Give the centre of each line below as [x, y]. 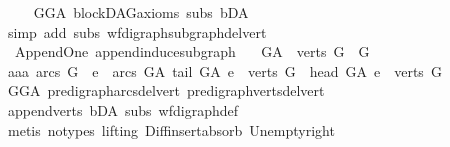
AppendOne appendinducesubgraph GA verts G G [192, 51]
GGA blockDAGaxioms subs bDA [141, 12]
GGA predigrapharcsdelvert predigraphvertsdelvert [166, 90]
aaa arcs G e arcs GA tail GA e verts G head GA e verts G [224, 70]
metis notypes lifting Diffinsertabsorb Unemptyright [171, 129]
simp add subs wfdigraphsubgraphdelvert [137, 31]
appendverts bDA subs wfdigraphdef [123, 109]
